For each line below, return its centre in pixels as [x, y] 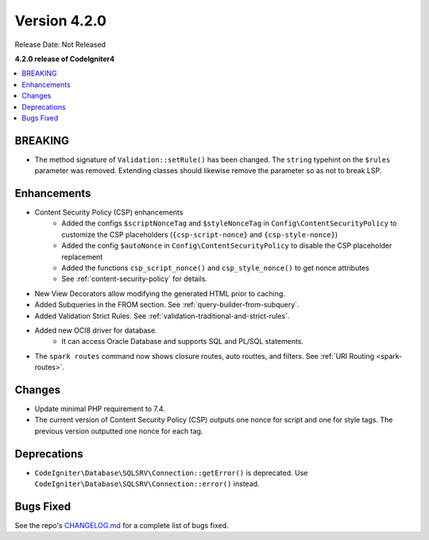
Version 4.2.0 [61, 21]
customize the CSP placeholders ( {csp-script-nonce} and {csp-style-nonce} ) [200, 234]
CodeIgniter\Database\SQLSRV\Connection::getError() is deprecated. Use [171, 472]
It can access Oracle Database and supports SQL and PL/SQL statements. [183, 341]
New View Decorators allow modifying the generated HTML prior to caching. [160, 293]
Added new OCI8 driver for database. [96, 330]
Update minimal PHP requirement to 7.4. [100, 409]
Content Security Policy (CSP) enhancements [109, 212]
